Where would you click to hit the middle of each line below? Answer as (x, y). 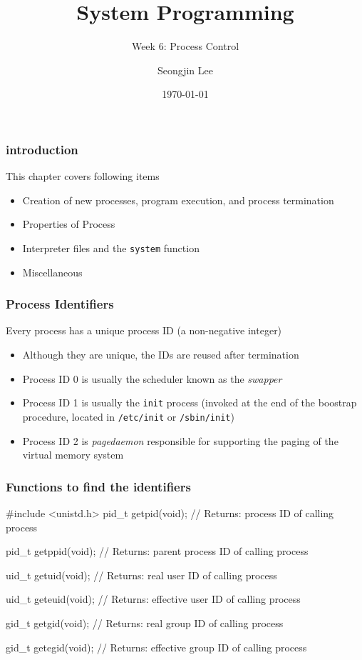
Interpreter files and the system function (111, 247)
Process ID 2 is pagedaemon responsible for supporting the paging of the (180, 440)
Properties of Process (69, 224)
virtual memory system (73, 455)
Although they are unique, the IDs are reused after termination (161, 355)
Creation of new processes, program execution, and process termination (178, 200)
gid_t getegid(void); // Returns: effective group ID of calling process (156, 647)
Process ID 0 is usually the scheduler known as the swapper (152, 378)
